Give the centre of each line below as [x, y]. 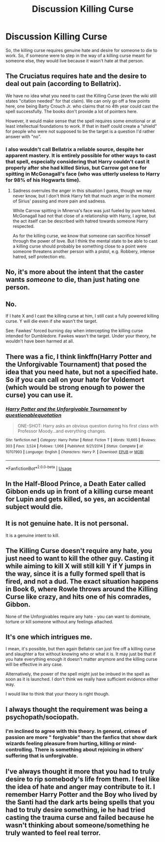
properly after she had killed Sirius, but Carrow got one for [76, 168]
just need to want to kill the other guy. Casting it [80, 559]
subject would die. [34, 507]
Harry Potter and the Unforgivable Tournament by [66, 409]
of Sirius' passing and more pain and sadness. [59, 201]
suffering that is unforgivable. [42, 756]
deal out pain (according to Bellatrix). [63, 84]
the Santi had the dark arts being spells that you [80, 802]
